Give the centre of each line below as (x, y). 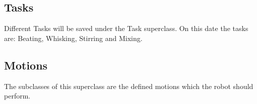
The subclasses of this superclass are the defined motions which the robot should (129, 86)
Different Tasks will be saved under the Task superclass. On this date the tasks (126, 28)
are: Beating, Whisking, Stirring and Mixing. (73, 38)
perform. (17, 96)
